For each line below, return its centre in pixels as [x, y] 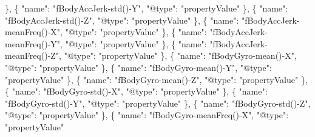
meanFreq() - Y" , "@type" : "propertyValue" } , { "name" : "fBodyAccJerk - [136, 43]
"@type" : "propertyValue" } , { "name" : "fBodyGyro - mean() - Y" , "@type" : [138, 67]
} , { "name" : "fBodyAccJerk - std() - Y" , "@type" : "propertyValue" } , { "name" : [147, 8]
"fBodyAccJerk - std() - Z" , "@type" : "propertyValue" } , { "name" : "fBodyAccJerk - [152, 20]
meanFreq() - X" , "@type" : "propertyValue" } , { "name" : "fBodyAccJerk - [136, 32]
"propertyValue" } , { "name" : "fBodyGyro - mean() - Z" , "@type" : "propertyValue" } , [156, 79]
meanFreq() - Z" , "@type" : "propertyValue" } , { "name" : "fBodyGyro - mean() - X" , [151, 55]
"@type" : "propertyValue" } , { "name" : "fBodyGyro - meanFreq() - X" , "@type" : [147, 115]
